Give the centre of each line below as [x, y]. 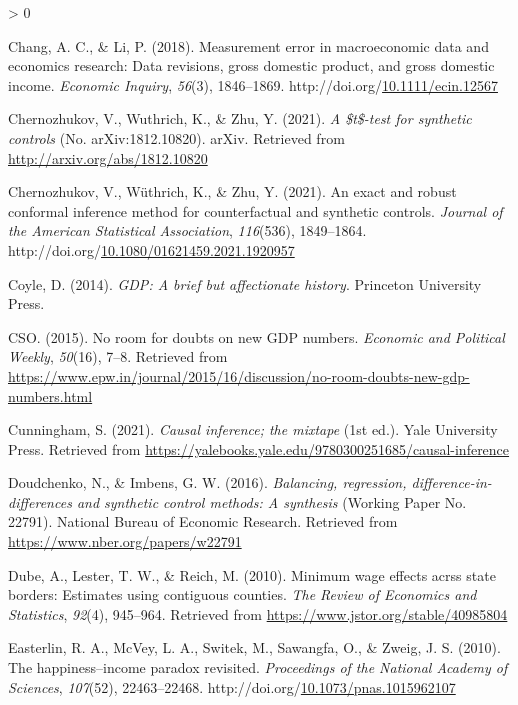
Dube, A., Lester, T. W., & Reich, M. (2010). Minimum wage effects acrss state [252, 574]
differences [40, 501]
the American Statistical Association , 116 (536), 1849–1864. [187, 230]
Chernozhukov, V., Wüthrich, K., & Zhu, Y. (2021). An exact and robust [232, 191]
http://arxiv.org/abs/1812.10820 [108, 157]
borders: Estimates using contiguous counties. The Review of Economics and [242, 594]
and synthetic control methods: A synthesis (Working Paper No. [271, 501]
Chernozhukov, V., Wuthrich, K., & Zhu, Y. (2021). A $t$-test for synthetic [240, 118]
